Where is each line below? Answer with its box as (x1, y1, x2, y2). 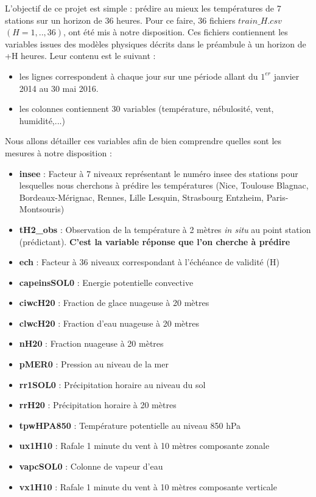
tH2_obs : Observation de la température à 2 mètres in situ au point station (19, 223, 311, 235)
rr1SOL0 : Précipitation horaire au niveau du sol (19, 378, 206, 391)
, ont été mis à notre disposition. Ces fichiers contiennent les (63, 26, 288, 38)
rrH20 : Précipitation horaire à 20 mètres (19, 398, 177, 411)
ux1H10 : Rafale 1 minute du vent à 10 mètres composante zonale (19, 439, 270, 452)
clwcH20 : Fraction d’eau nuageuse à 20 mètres (19, 316, 199, 329)
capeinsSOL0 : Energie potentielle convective (19, 276, 194, 288)
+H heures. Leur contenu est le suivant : (5, 49, 156, 62)
